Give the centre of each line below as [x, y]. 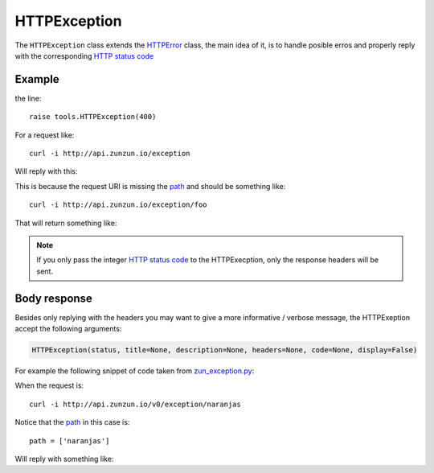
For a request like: [45, 135]
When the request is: [49, 385]
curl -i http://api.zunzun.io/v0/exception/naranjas [135, 404]
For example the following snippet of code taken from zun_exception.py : [135, 371]
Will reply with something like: [64, 459]
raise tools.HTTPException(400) [93, 117]
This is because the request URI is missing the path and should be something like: [150, 186]
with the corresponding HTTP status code [84, 56]
